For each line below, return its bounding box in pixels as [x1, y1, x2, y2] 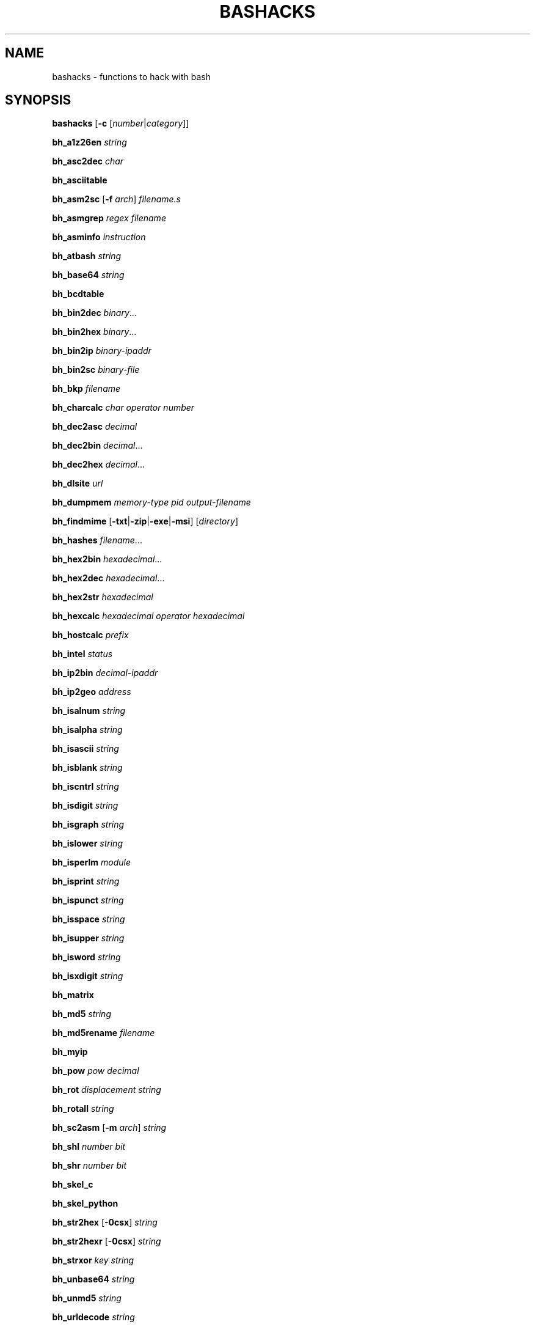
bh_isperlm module [52, 857, 131, 868]
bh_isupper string [52, 933, 125, 944]
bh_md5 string [52, 1009, 111, 1020]
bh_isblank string [52, 762, 123, 773]
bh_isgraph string [52, 819, 125, 830]
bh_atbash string [52, 251, 122, 262]
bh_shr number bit [52, 1160, 127, 1171]
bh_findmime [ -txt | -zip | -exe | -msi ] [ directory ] [52, 516, 238, 527]
